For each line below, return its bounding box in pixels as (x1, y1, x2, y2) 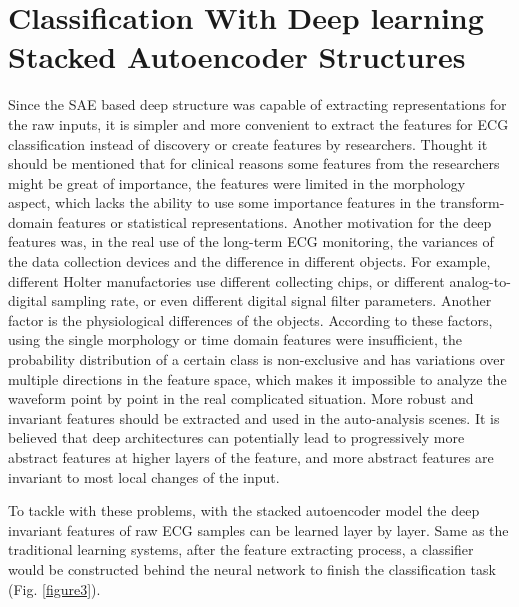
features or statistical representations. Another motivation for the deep (57, 211, 492, 232)
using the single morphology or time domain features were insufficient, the (8, 329, 462, 350)
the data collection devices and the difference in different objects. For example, (8, 251, 491, 272)
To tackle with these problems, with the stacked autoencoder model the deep (8, 500, 480, 521)
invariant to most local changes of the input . (8, 466, 280, 487)
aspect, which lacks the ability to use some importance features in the (8, 192, 436, 213)
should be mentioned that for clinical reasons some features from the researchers (8, 153, 500, 174)
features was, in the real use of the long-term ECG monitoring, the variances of (8, 231, 494, 252)
